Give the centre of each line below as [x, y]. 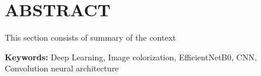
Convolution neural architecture [62, 68]
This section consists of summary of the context [90, 37]
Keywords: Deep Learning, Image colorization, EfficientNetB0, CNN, [131, 57]
